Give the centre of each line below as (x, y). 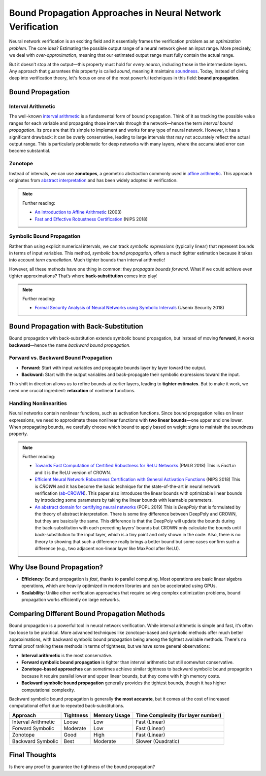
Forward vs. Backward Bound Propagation (61, 358)
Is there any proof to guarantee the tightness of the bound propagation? (82, 767)
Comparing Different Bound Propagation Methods (87, 614)
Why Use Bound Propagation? (56, 567)
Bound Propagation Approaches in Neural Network (115, 13)
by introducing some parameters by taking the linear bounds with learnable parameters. (124, 500)
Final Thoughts (33, 755)
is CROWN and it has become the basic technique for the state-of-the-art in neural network (128, 486)
